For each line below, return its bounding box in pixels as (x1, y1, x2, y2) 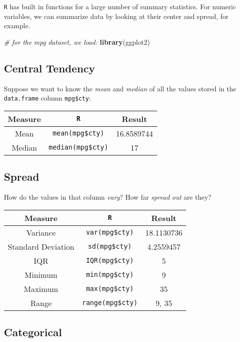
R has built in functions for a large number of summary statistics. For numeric (4, 1, 236, 11)
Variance (26, 226, 56, 238)
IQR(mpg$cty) (86, 256, 134, 265)
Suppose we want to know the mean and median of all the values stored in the (4, 83, 237, 93)
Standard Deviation (8, 240, 75, 252)
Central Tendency (4, 60, 95, 75)
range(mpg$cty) (82, 299, 138, 307)
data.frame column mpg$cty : (4, 93, 91, 103)
